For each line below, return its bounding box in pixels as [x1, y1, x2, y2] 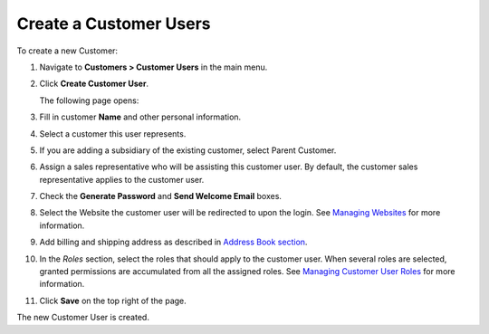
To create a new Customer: [16, 45, 118, 56]
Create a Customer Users [16, 14, 212, 33]
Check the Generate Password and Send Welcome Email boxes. [39, 191, 283, 202]
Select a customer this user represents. [39, 128, 187, 139]
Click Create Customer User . [39, 78, 149, 90]
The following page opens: [39, 95, 139, 106]
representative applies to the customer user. [39, 174, 205, 185]
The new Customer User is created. [16, 312, 149, 323]
